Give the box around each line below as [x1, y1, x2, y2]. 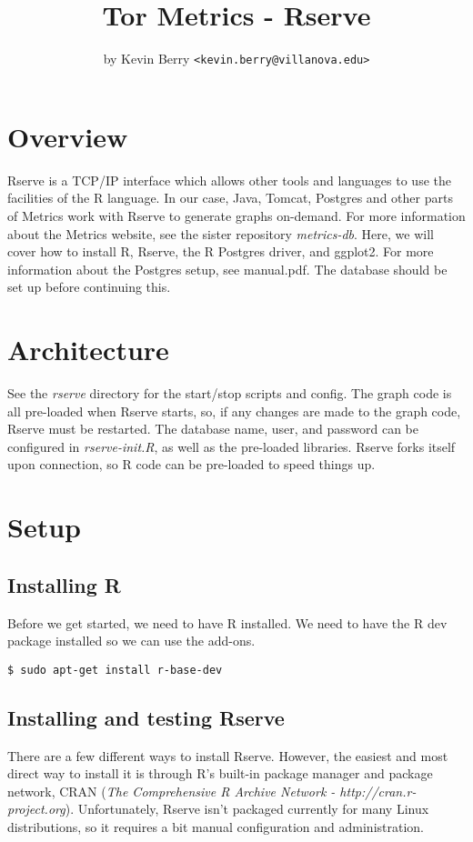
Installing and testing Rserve [7, 703, 285, 731]
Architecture [7, 331, 169, 368]
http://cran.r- [339, 781, 417, 800]
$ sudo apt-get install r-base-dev [7, 663, 223, 677]
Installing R [7, 570, 121, 598]
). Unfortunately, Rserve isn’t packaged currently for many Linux [65, 799, 429, 818]
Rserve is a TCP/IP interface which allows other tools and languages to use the [7, 170, 451, 189]
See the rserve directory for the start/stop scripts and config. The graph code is [7, 384, 452, 402]
